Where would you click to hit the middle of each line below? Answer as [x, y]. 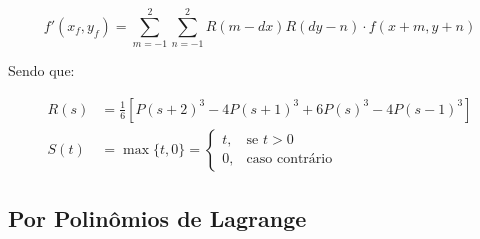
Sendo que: [41, 70]
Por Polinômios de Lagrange [157, 218]
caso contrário [289, 159]
